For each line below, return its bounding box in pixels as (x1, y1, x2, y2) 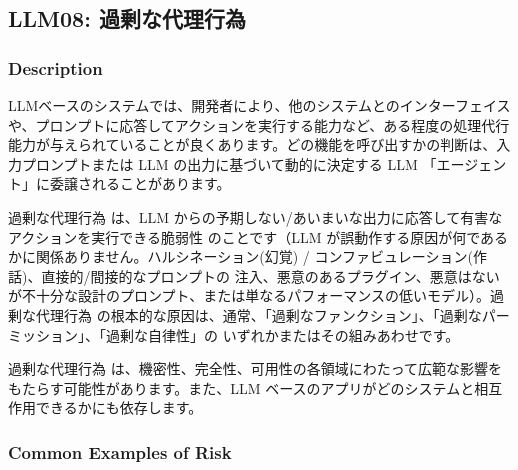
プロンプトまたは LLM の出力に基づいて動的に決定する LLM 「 (21, 153, 437, 174)
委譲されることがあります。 (49, 173, 231, 194)
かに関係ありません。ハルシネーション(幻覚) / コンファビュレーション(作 (8, 246, 487, 267)
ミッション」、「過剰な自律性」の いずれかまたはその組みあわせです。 (8, 324, 460, 345)
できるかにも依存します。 (35, 397, 203, 418)
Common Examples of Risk (8, 439, 232, 464)
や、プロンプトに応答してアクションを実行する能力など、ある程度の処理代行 (8, 114, 510, 135)
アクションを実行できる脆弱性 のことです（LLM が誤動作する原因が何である (8, 226, 509, 247)
